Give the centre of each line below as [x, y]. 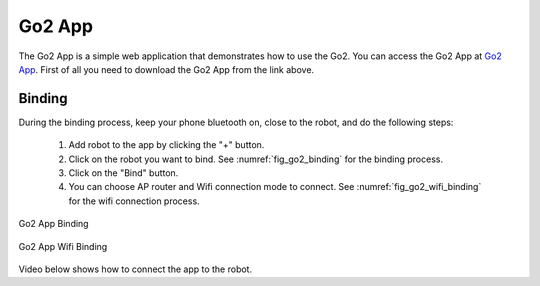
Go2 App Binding [53, 224]
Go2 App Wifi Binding [63, 246]
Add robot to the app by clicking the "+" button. [166, 145]
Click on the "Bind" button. [123, 173]
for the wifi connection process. [134, 201]
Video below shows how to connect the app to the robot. [135, 269]
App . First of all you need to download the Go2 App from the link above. [166, 69]
